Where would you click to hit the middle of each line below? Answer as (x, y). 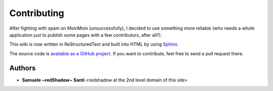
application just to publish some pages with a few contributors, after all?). (86, 35)
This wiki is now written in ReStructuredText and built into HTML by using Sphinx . (94, 44)
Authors (22, 68)
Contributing (37, 13)
